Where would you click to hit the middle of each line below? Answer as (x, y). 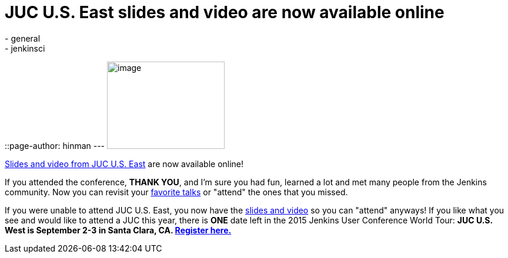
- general (23, 38)
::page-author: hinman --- (55, 145)
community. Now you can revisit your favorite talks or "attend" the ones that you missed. (176, 192)
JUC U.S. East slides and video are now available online (225, 12)
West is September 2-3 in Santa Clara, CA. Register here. (118, 230)
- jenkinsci (25, 48)
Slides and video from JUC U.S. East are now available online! (124, 164)
